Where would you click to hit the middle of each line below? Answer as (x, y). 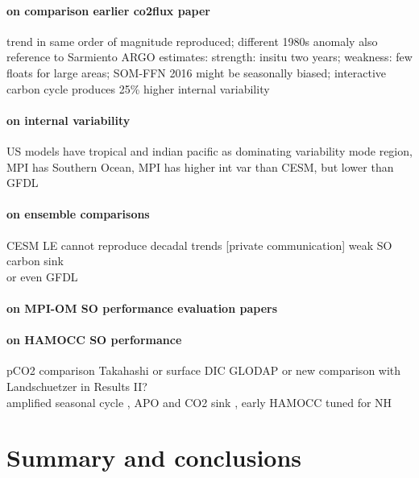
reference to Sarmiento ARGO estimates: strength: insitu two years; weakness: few (209, 57)
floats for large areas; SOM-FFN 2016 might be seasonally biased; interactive (197, 72)
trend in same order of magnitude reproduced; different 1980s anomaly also (192, 41)
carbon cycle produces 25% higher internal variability (138, 88)
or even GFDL (42, 276)
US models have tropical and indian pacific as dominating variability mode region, (209, 150)
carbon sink (35, 261)
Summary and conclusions (154, 457)
